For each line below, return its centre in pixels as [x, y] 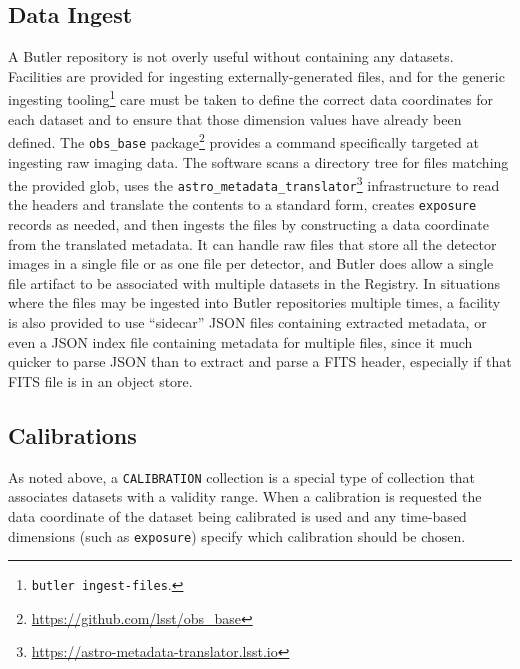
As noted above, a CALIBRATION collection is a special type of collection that [242, 476]
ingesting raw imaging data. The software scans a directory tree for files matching [258, 161]
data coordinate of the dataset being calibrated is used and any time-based [237, 515]
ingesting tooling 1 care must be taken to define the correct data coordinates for [250, 98]
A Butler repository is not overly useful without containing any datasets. [231, 56]
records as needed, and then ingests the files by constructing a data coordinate [248, 224]
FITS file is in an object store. [100, 380]
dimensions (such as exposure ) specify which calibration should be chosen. [237, 535]
